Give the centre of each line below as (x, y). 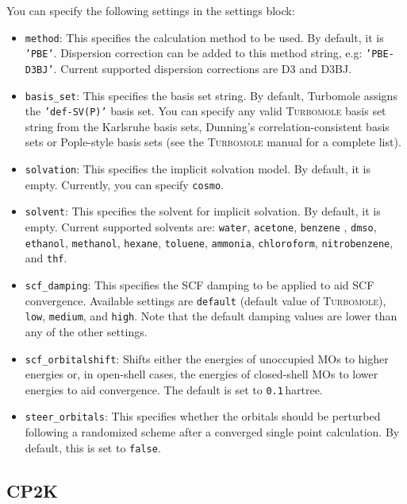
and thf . (46, 258)
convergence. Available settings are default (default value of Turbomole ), (205, 300)
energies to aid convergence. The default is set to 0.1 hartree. (174, 389)
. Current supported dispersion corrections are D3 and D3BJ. (203, 68)
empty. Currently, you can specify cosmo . (125, 184)
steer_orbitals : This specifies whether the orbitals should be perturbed (203, 416)
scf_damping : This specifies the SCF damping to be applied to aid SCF (200, 285)
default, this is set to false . (93, 447)
